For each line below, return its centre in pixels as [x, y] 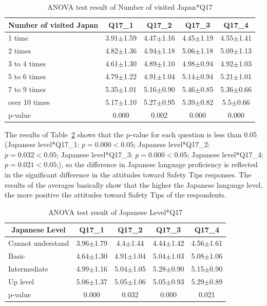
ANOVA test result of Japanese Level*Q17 [116, 212]
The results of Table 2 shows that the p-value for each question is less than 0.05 [131, 134]
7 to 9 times [27, 89]
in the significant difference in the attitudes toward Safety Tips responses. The [128, 174]
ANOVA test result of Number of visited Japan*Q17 [130, 7]
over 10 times [29, 102]
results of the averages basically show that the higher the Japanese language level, [134, 184]
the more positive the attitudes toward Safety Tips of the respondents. [116, 195]
